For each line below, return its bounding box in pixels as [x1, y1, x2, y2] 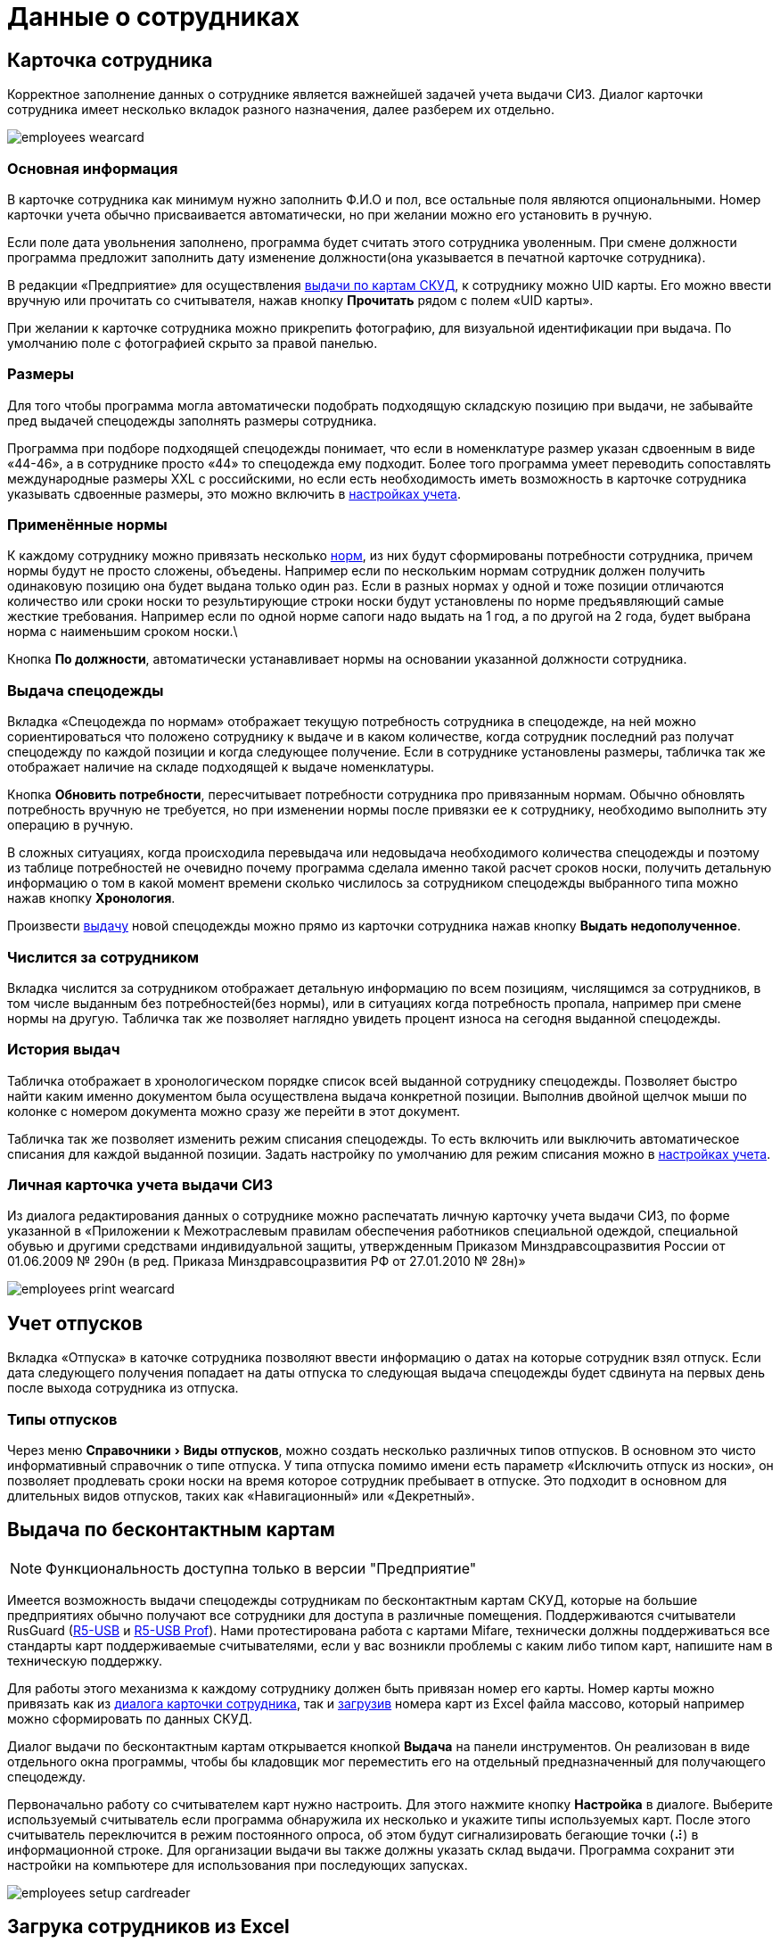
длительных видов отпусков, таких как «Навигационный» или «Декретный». [7, 1488, 475, 1504]
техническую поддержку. [7, 1652, 162, 1668]
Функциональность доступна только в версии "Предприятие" [45, 1559, 477, 1577]
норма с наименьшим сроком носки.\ [7, 624, 238, 640]
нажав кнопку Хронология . [7, 890, 176, 906]
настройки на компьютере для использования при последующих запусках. [7, 1856, 468, 1873]
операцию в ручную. [7, 817, 134, 833]
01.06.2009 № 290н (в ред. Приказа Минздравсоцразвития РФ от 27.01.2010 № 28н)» [7, 1253, 526, 1269]
